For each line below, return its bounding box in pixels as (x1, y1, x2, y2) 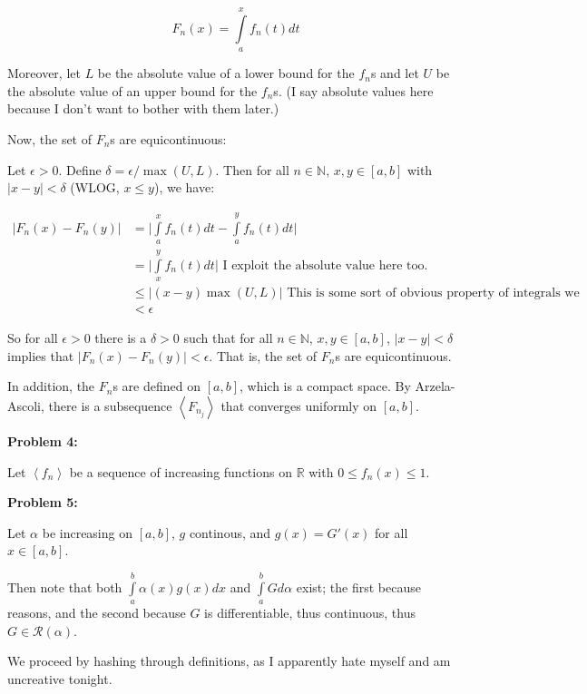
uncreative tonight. (7, 669, 113, 688)
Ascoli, (7, 396, 44, 415)
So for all (7, 328, 58, 347)
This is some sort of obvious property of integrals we (287, 287, 580, 300)
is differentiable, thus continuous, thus (204, 603, 416, 622)
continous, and (189, 523, 271, 542)
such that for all (183, 328, 273, 347)
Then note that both (7, 577, 122, 596)
